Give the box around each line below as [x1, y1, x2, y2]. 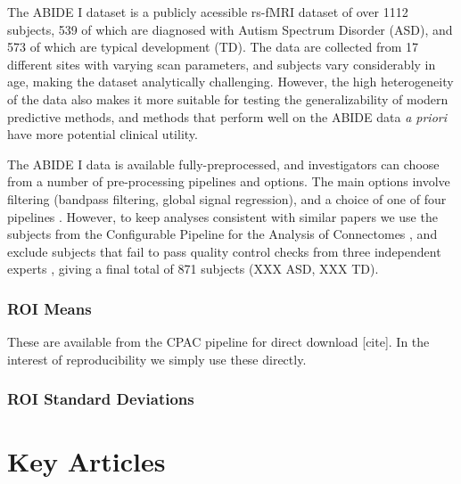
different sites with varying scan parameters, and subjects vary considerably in [7, 54, 436, 73]
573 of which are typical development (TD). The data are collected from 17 [7, 37, 419, 56]
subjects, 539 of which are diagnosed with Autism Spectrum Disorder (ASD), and [7, 20, 453, 38]
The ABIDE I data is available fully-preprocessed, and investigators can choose [7, 154, 440, 173]
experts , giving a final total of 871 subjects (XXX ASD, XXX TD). [7, 259, 379, 278]
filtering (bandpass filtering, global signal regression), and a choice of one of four [7, 189, 447, 208]
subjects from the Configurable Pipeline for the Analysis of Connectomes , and [7, 225, 438, 243]
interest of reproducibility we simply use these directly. [7, 349, 307, 368]
